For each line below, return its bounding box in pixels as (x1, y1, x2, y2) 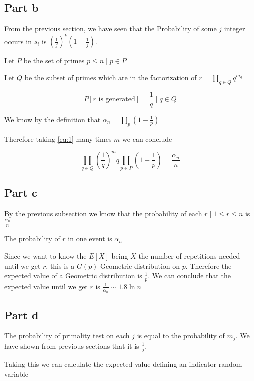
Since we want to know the (4, 250, 87, 261)
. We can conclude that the (148, 270, 231, 281)
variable (4, 368, 28, 379)
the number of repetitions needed (138, 250, 240, 261)
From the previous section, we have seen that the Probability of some (4, 23, 217, 34)
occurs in (4, 36, 32, 46)
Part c (4, 185, 37, 200)
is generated (98, 96, 135, 103)
